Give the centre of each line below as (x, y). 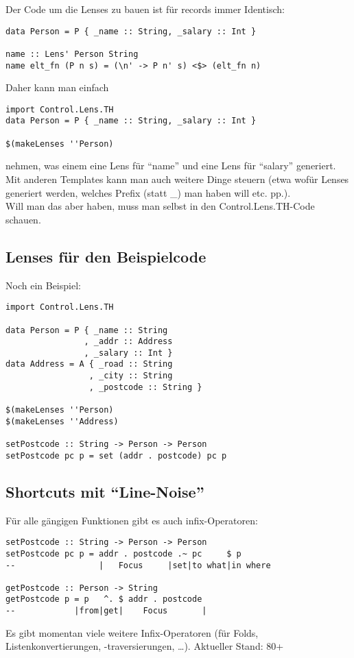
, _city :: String (131, 376)
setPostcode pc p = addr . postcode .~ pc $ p (123, 553)
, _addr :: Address (128, 342)
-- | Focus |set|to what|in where (138, 565)
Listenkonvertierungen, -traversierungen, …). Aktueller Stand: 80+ (145, 646)
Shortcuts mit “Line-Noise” (105, 491)
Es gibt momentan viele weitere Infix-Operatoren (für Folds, (132, 632)
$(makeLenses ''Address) (62, 421)
